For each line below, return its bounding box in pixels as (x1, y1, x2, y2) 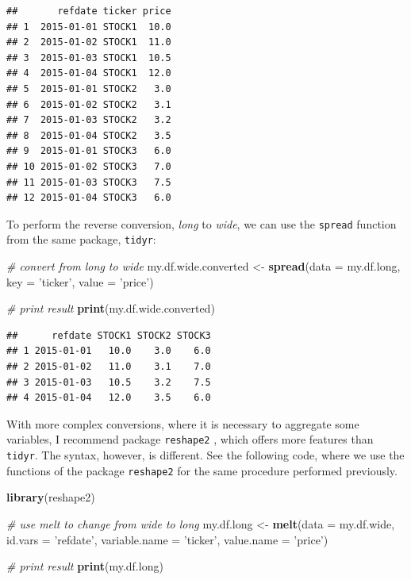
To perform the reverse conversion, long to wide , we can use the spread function (6, 215, 397, 232)
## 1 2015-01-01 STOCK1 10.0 (6, 21, 171, 33)
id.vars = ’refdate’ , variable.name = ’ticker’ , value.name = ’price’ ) (6, 531, 328, 547)
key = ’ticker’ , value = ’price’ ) (6, 273, 154, 290)
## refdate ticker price (6, 6, 171, 17)
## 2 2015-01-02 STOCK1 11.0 (6, 36, 171, 48)
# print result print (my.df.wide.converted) (6, 300, 215, 317)
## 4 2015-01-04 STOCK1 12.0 (6, 67, 171, 79)
